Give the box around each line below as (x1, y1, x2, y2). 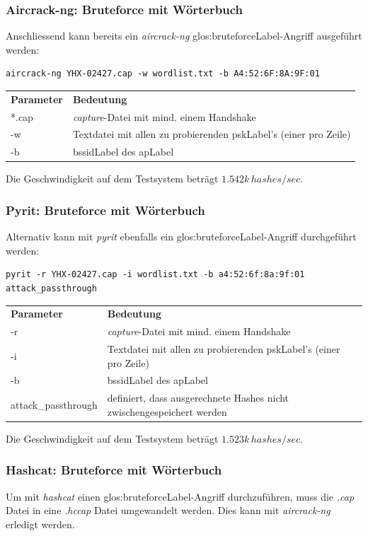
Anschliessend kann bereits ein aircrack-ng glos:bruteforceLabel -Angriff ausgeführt (6, 28, 362, 43)
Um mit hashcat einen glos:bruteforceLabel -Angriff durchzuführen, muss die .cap (6, 489, 355, 503)
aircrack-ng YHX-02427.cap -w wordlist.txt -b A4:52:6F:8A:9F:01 (6, 69, 320, 79)
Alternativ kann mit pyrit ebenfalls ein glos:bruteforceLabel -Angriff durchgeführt (6, 229, 357, 244)
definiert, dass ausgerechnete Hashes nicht (107, 390, 289, 405)
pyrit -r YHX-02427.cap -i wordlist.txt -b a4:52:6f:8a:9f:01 (6, 269, 305, 280)
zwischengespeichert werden (107, 404, 227, 419)
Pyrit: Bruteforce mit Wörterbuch (6, 201, 205, 219)
